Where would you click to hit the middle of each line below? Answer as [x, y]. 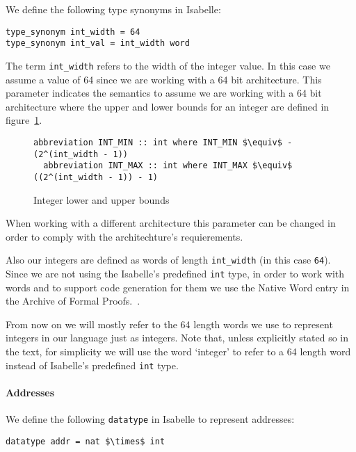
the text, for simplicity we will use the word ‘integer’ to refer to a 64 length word [178, 352]
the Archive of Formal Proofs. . [73, 301]
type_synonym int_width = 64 [73, 32]
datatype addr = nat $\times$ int [86, 441]
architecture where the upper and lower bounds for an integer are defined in [168, 106]
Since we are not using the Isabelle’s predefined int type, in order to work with [175, 273]
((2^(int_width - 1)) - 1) [96, 177]
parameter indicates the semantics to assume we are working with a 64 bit [164, 93]
